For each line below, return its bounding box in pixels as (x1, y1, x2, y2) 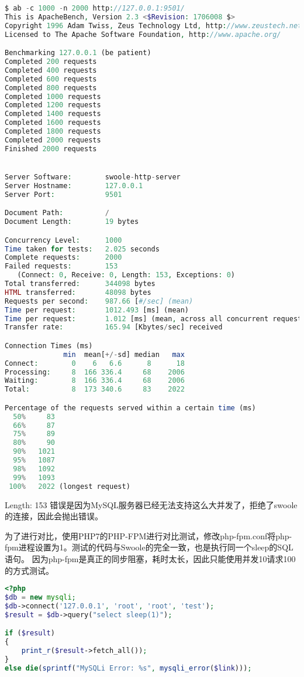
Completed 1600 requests (5, 118, 101, 127)
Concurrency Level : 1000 (5, 236, 122, 244)
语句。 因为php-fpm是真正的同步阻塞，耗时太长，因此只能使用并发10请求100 (5, 552, 296, 564)
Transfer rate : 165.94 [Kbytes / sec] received (5, 323, 223, 332)
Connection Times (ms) (5, 341, 93, 350)
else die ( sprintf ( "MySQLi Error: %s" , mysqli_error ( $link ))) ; (5, 664, 252, 672)
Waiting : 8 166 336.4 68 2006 (5, 376, 185, 385)
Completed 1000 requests (5, 92, 101, 101)
